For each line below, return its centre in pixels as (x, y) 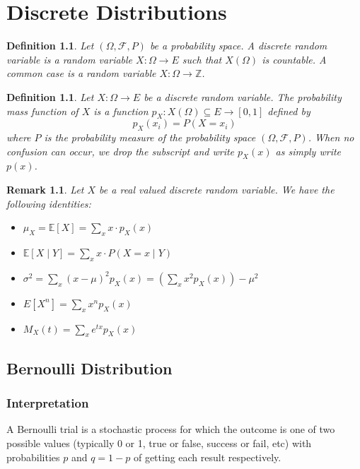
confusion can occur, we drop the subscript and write (121, 151)
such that (202, 59)
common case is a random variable (81, 73)
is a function (121, 111)
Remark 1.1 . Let (45, 190)
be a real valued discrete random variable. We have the (217, 190)
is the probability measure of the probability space (150, 137)
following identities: (49, 203)
